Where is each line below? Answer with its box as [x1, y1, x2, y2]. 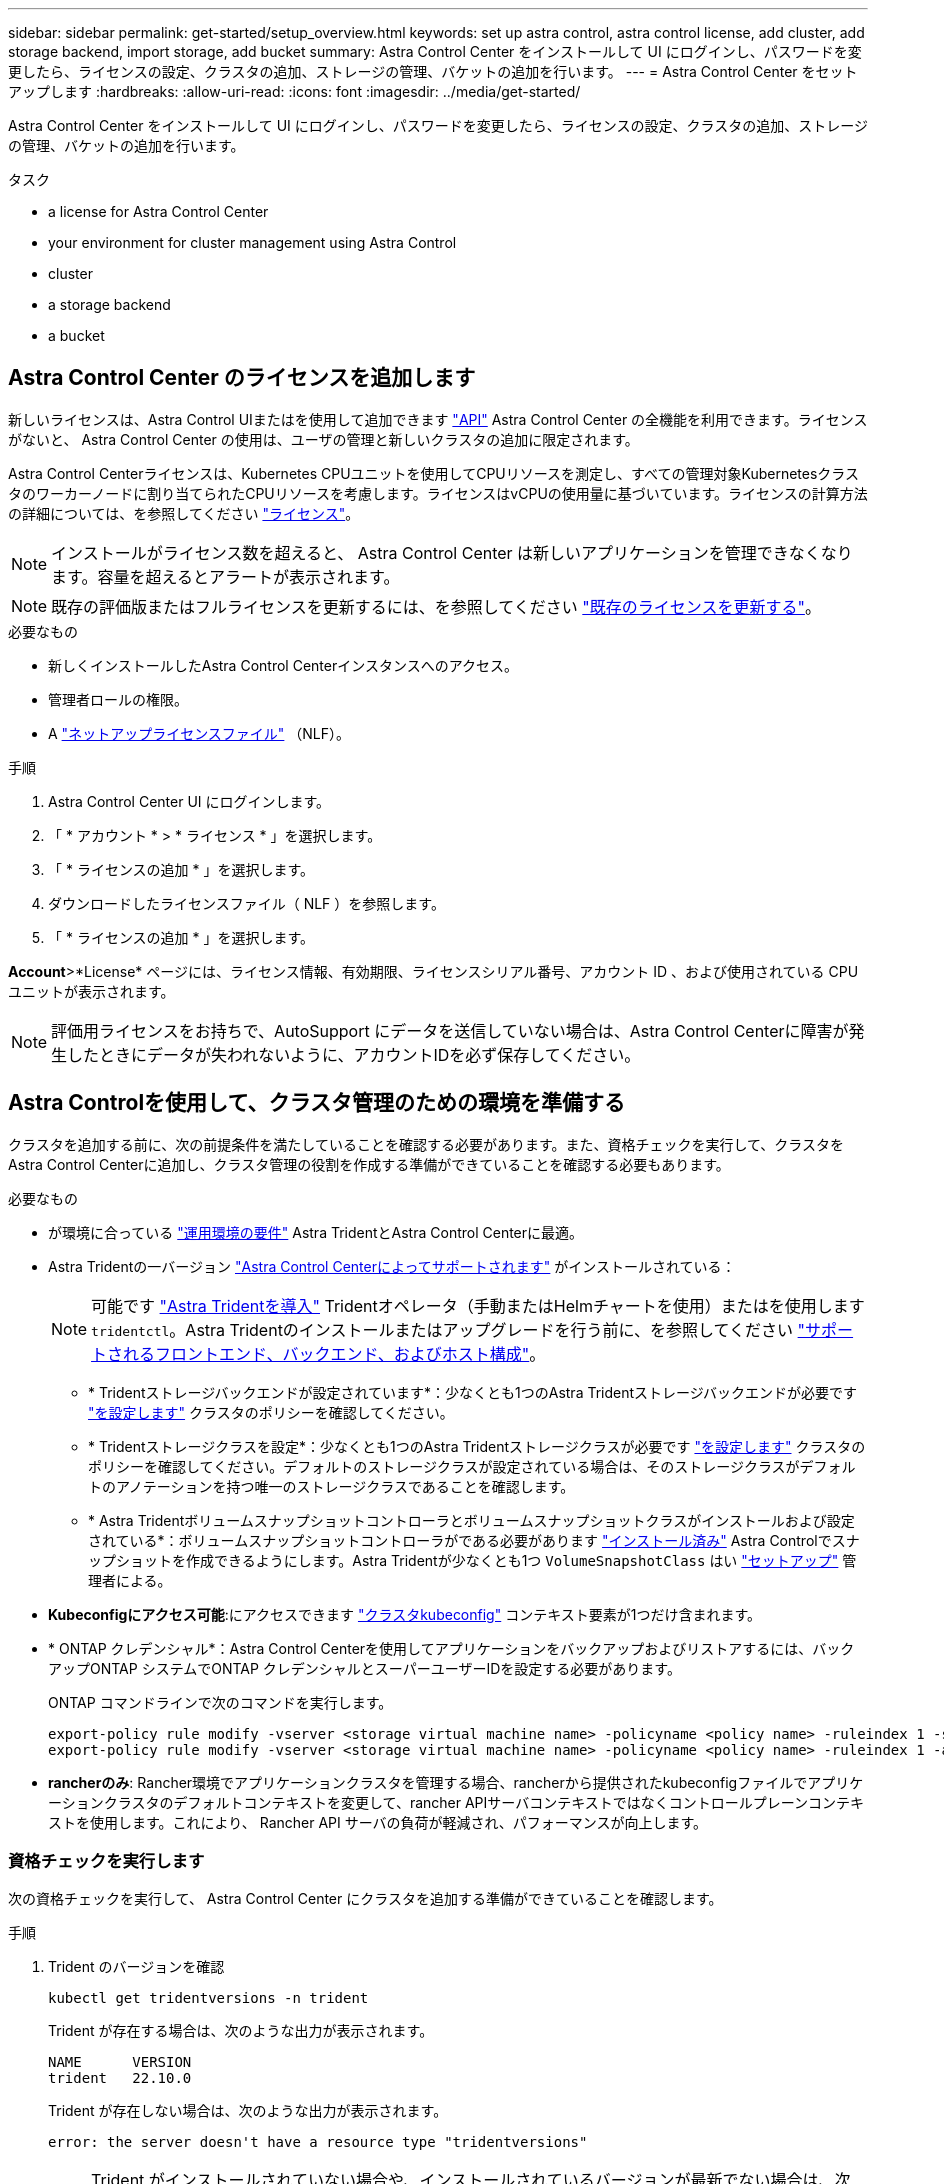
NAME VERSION [48, 2054, 192, 2071]
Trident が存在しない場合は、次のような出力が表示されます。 [48, 2102, 448, 2120]
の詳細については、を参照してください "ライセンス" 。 [8, 504, 360, 522]
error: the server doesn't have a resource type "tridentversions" [48, 2134, 588, 2151]
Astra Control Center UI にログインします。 [48, 792, 331, 810]
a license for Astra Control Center [48, 203, 269, 220]
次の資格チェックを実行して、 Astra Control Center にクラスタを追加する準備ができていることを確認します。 [8, 1890, 723, 1908]
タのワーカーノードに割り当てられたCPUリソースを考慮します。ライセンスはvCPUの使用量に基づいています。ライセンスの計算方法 [8, 484, 868, 502]
